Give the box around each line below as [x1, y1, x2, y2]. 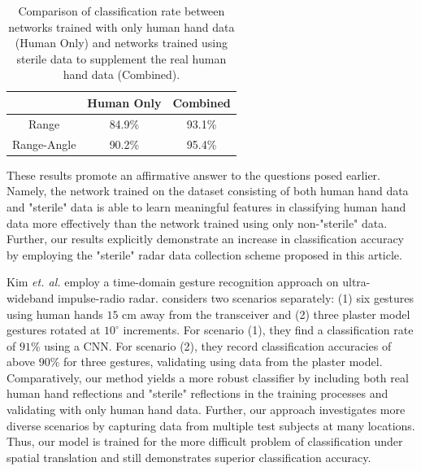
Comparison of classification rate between [18, 2, 225, 19]
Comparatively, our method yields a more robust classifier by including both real [7, 369, 409, 386]
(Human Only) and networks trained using [15, 34, 228, 51]
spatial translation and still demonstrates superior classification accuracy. [7, 448, 371, 465]
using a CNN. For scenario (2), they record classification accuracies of [44, 337, 392, 354]
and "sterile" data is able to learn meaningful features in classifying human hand [7, 198, 406, 215]
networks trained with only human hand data [8, 18, 235, 35]
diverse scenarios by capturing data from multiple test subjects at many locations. [7, 416, 415, 434]
